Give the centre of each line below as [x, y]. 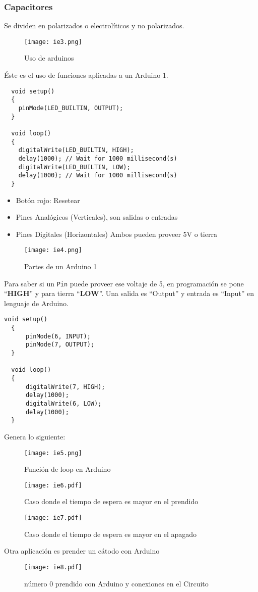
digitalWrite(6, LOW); [63, 403]
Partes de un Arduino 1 [61, 266]
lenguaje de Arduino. [37, 303]
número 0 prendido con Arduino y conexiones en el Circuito [116, 583]
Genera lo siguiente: [35, 436]
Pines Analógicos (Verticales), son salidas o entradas [97, 217]
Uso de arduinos [49, 58]
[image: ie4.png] [53, 250]
